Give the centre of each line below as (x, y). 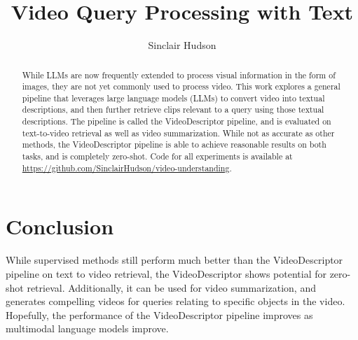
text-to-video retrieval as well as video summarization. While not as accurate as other (178, 133)
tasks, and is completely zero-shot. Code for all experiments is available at (157, 156)
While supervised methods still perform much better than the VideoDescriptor (174, 260)
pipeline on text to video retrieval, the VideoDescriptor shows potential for (166, 273)
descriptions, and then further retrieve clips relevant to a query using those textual (173, 109)
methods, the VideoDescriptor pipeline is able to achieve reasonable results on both (174, 144)
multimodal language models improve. (87, 328)
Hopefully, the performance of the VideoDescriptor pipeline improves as (159, 314)
